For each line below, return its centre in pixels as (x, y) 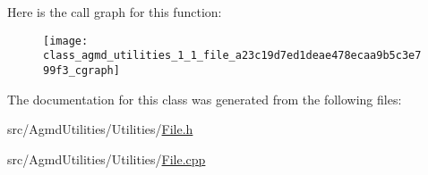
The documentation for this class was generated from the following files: (205, 99)
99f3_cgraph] (81, 70)
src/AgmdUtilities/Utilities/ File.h (100, 129)
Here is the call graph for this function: (115, 12)
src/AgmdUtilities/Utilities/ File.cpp (107, 158)
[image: (66, 41)
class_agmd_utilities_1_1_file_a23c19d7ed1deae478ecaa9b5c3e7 (232, 56)
